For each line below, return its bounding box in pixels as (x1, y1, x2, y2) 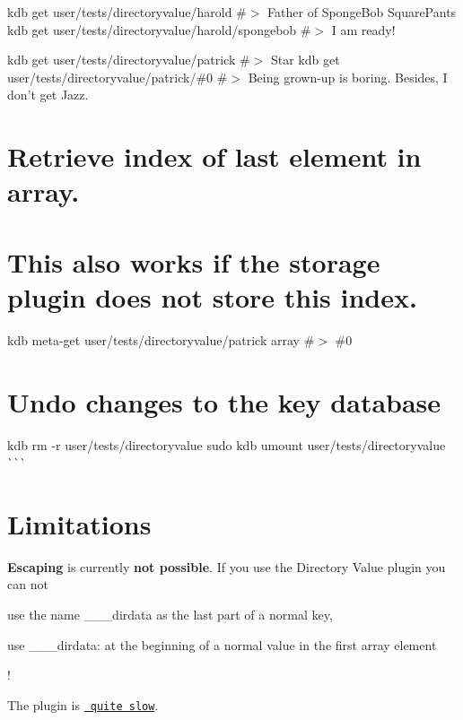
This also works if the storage (7, 243, 380, 280)
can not (7, 575, 48, 594)
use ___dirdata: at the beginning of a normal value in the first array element (7, 635, 437, 654)
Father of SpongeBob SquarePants (267, 3, 457, 21)
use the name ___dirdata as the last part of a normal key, (7, 605, 333, 624)
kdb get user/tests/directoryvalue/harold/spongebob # (7, 20, 311, 39)
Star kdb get (270, 50, 340, 69)
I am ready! (331, 20, 396, 39)
